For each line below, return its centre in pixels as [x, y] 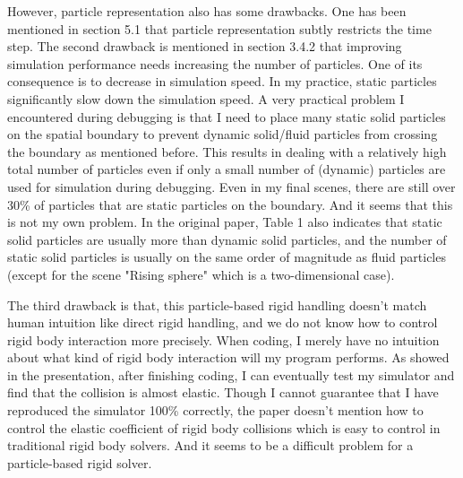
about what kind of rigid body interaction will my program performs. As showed [228, 357]
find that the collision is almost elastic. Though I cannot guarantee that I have [223, 392]
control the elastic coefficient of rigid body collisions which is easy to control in [224, 427]
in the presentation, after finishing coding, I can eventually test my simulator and [231, 374]
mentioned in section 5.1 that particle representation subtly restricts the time [219, 28]
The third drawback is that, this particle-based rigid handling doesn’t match [217, 304]
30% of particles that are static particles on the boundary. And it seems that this [230, 204]
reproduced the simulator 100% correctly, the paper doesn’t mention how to [215, 410]
